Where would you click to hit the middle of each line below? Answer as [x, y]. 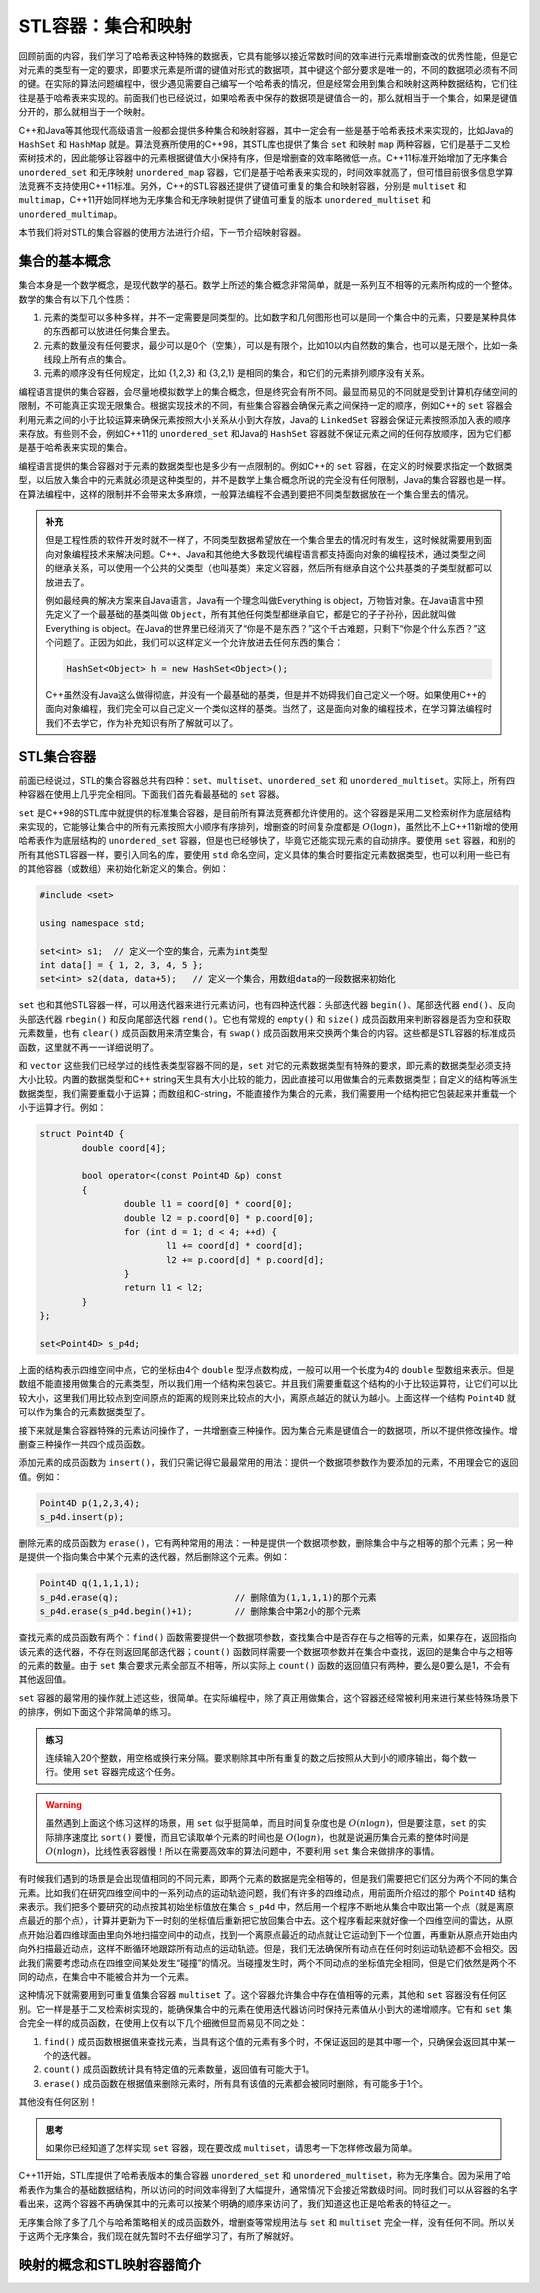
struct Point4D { [82, 1134]
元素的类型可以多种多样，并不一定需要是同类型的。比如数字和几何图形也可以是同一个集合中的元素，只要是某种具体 [280, 317]
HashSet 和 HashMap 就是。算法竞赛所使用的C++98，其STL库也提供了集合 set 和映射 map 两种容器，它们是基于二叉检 [264, 144]
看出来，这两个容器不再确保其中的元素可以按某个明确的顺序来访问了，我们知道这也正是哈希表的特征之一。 [237, 2204]
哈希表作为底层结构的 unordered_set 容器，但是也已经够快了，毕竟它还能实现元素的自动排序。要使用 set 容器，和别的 [267, 841]
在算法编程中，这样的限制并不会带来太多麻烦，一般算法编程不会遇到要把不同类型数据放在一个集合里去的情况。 [246, 494]
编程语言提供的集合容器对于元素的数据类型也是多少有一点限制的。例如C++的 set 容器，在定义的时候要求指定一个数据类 [265, 466]
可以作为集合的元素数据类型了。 [84, 1412]
